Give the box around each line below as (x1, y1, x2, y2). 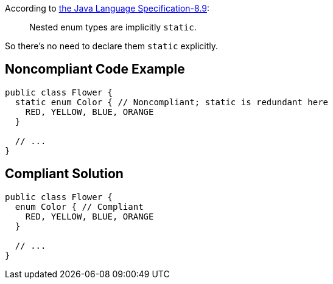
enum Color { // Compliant (15, 201, 144, 212)
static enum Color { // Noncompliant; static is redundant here (15, 97, 329, 107)
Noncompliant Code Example (5, 61, 185, 77)
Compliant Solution (5, 166, 124, 182)
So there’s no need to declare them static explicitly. (5, 41, 219, 51)
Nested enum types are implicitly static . (29, 22, 197, 32)
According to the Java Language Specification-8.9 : (5, 3, 210, 13)
